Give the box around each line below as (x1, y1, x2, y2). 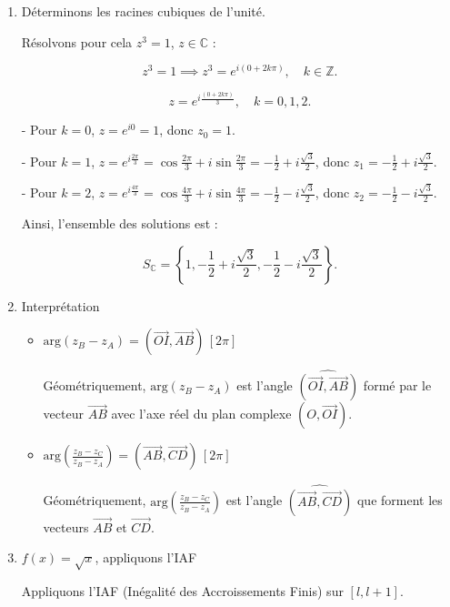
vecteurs (43, 517, 89, 536)
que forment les (356, 491, 443, 510)
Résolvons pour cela (21, 32, 133, 51)
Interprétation (21, 296, 100, 315)
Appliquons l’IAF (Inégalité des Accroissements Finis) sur (21, 582, 344, 601)
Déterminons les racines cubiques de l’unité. (21, 2, 265, 20)
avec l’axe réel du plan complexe (111, 404, 292, 423)
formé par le (363, 376, 432, 395)
